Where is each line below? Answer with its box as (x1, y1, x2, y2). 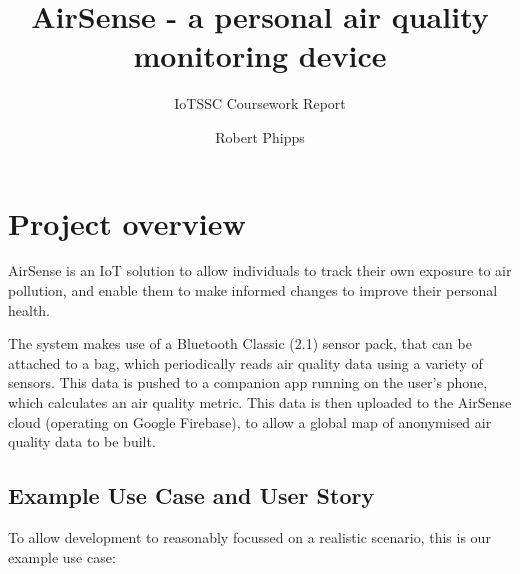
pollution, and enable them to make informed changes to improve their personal (8, 280, 498, 301)
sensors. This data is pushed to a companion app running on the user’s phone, (8, 372, 488, 393)
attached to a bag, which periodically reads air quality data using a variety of (8, 352, 483, 373)
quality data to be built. (8, 431, 156, 452)
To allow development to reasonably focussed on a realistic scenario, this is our (8, 526, 491, 547)
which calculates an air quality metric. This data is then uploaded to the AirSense (8, 392, 512, 412)
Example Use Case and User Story (8, 480, 375, 511)
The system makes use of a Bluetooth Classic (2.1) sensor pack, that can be (8, 333, 472, 354)
